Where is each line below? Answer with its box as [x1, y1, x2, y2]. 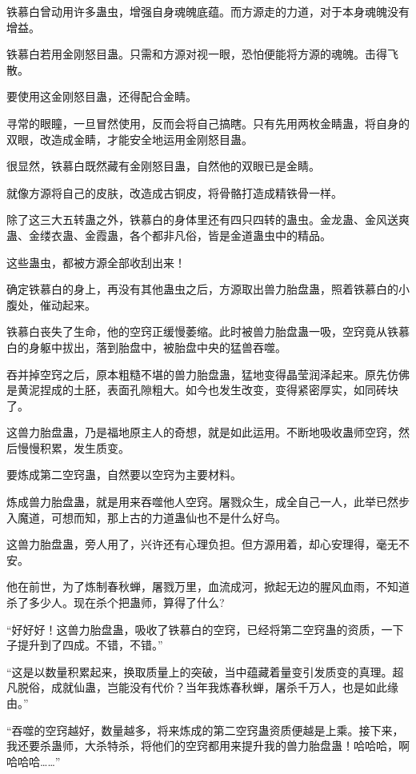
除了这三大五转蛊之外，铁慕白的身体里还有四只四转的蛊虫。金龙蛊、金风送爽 [6, 211, 410, 228]
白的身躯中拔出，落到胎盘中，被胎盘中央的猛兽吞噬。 [6, 338, 286, 355]
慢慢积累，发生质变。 [17, 439, 130, 456]
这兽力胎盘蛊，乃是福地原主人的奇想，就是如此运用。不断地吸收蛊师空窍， [6, 424, 398, 441]
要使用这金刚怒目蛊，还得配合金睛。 [6, 88, 197, 105]
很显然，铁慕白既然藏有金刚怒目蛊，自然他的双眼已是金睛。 [6, 158, 320, 174]
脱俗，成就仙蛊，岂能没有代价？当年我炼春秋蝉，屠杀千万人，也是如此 [17, 679, 387, 696]
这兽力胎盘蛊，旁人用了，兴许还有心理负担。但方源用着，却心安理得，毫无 [6, 536, 398, 553]
